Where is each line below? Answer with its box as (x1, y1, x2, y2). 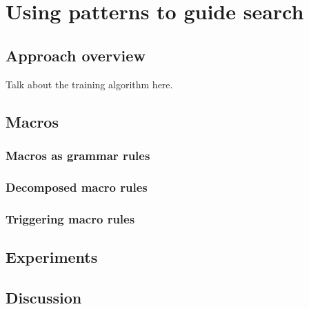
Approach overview (6, 44, 146, 66)
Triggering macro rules (6, 210, 135, 227)
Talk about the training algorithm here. (6, 77, 173, 91)
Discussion (6, 286, 82, 308)
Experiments (6, 246, 98, 267)
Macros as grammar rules (6, 146, 150, 163)
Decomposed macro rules (6, 178, 148, 195)
